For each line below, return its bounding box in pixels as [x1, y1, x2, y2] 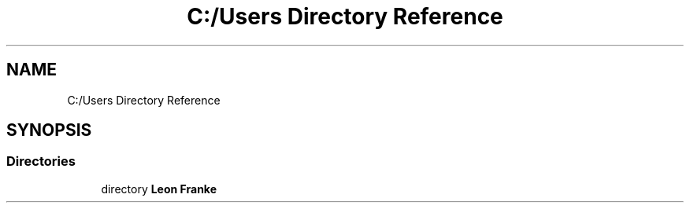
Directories [6, 153, 76, 170]
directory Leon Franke [101, 181, 217, 196]
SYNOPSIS [6, 120, 92, 141]
